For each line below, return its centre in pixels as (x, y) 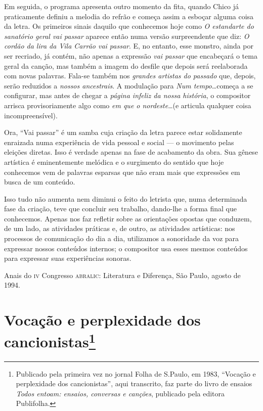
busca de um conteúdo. (40, 182)
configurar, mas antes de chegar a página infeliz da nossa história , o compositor (127, 95)
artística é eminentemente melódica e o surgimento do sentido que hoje (114, 162)
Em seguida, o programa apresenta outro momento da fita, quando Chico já (122, 6)
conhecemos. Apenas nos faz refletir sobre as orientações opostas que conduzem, (128, 218)
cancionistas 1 (50, 340)
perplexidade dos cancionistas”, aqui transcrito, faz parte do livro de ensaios (134, 383)
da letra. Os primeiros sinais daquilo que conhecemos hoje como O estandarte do (129, 26)
